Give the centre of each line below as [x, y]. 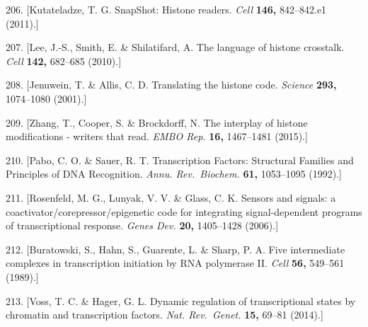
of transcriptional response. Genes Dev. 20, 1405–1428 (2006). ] [142, 225]
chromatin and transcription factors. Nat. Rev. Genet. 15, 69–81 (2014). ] [165, 315]
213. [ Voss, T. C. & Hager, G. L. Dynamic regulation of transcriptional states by [181, 300]
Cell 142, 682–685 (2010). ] [64, 61]
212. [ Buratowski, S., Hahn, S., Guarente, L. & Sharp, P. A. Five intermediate [176, 249]
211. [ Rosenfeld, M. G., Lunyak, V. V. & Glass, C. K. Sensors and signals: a [171, 197]
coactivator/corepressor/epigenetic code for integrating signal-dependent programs [184, 211]
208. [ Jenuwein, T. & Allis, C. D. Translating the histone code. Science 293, [171, 85]
